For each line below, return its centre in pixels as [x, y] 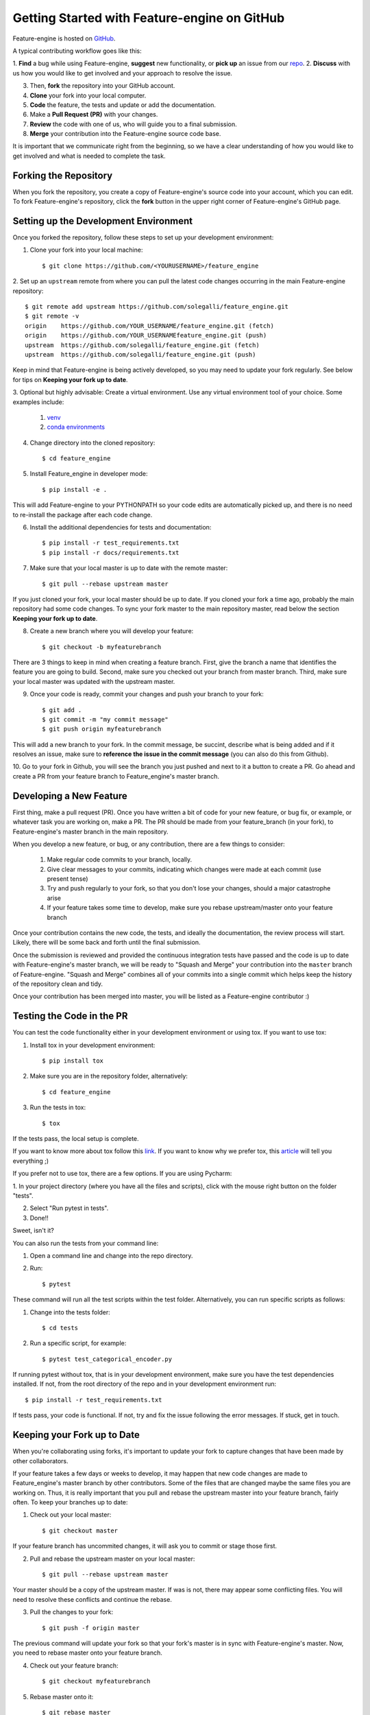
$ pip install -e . [75, 489]
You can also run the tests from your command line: [86, 1243]
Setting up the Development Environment [103, 221]
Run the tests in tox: [58, 1107]
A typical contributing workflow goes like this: [77, 51]
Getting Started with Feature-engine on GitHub [149, 18]
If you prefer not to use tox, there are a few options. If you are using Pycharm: [122, 1174]
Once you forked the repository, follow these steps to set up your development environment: [143, 237]
